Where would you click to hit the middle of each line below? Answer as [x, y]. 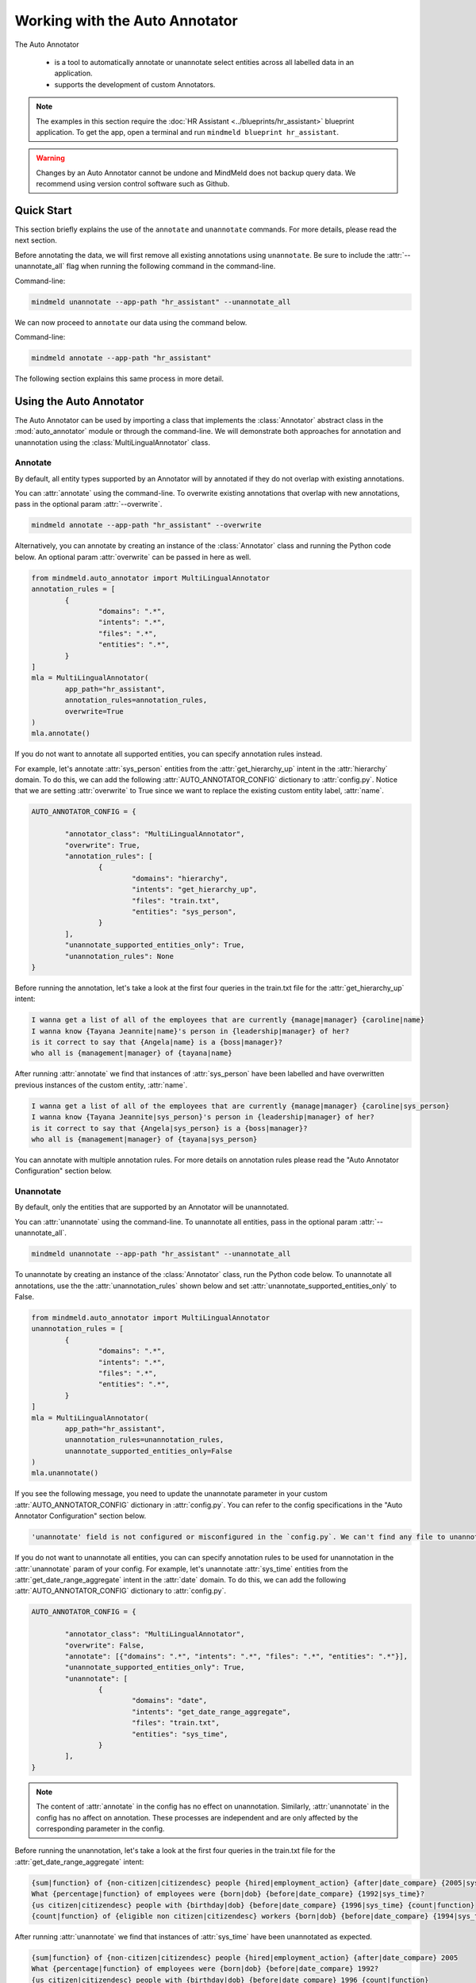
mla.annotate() [61, 733]
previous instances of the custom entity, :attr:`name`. [101, 1085]
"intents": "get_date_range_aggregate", [211, 1712]
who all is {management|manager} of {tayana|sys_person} [144, 1139]
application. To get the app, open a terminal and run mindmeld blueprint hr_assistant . [187, 132]
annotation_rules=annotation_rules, [136, 700]
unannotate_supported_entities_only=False [149, 1451]
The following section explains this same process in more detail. [119, 378]
